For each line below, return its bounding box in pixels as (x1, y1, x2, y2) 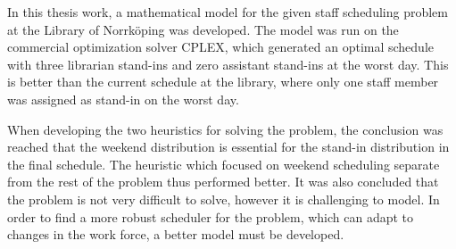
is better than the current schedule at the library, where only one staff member (7, 72, 439, 91)
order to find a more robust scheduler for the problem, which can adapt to (7, 207, 414, 226)
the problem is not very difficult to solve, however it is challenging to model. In (7, 189, 440, 208)
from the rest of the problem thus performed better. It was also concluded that (7, 172, 439, 191)
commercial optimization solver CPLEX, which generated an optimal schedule (7, 37, 435, 56)
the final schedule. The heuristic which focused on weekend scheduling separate (7, 154, 440, 173)
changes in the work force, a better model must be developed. (7, 225, 344, 244)
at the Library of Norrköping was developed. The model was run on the (7, 20, 399, 38)
